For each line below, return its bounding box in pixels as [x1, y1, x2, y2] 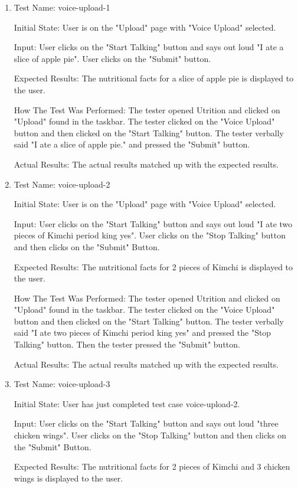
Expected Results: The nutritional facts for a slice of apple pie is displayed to [14, 72, 294, 84]
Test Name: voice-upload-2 [14, 178, 110, 190]
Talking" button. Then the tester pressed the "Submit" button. [14, 338, 240, 351]
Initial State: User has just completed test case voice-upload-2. [14, 397, 240, 410]
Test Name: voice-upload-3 [14, 378, 110, 390]
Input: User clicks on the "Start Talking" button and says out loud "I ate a [14, 41, 284, 53]
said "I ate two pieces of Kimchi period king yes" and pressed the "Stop [14, 326, 271, 339]
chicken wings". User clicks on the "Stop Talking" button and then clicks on [14, 429, 287, 441]
